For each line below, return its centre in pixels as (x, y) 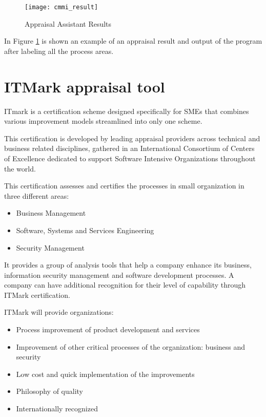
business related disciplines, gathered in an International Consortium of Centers (129, 148)
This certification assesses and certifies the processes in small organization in (124, 186)
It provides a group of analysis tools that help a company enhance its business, (128, 265)
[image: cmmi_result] (62, 7)
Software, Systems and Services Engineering (85, 230)
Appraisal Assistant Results (68, 23)
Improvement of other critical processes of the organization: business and (131, 346)
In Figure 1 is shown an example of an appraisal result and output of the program (133, 41)
